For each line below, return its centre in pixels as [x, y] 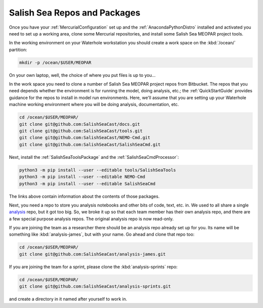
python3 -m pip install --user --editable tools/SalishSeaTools [98, 170]
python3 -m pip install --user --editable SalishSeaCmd [87, 184]
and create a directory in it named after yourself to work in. [68, 299]
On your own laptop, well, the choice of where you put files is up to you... [82, 75]
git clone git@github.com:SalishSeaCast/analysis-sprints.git [95, 286]
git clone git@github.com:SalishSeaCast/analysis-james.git [93, 254]
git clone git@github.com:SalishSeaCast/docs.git [80, 124]
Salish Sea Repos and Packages [75, 13]
